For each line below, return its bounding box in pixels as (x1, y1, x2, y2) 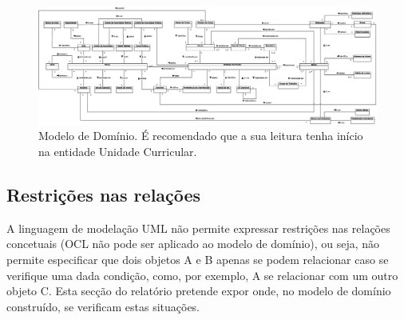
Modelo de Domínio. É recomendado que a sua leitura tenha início (38, 127, 363, 144)
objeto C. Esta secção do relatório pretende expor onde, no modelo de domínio (6, 282, 391, 299)
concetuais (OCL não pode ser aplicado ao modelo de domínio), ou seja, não (6, 235, 380, 252)
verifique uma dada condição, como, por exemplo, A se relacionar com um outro (6, 266, 398, 283)
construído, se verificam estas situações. (6, 298, 200, 314)
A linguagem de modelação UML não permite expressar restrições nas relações (6, 219, 390, 236)
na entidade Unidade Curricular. (38, 143, 197, 159)
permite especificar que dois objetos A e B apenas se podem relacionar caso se (6, 250, 389, 267)
